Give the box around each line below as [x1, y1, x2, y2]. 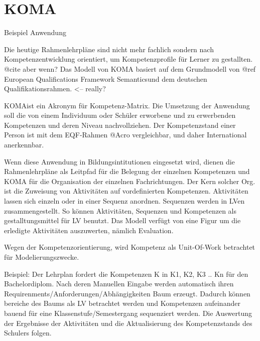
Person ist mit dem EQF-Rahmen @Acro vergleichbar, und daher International [4, 129, 247, 140]
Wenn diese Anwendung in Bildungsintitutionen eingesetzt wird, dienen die [4, 156, 235, 166]
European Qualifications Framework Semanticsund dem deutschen [4, 73, 207, 84]
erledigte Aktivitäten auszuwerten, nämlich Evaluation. [4, 225, 174, 235]
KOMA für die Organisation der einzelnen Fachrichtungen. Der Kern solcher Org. [4, 176, 255, 186]
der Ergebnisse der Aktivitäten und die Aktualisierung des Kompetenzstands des [4, 317, 252, 328]
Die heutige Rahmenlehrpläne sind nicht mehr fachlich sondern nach [4, 44, 214, 54]
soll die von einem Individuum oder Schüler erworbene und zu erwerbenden [4, 110, 236, 120]
